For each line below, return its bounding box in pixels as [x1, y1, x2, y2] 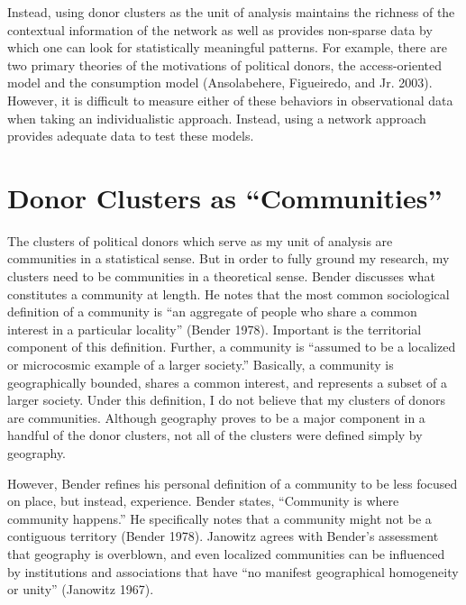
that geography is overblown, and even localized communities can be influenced [7, 544, 445, 563]
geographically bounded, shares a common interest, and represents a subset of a [7, 372, 447, 391]
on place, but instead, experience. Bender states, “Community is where [7, 491, 399, 510]
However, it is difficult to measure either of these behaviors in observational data [7, 90, 453, 109]
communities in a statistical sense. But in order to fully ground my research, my [7, 249, 450, 268]
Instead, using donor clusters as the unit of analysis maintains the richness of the [7, 3, 455, 21]
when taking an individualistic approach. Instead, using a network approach [7, 108, 426, 127]
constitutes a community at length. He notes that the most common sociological [7, 284, 450, 303]
